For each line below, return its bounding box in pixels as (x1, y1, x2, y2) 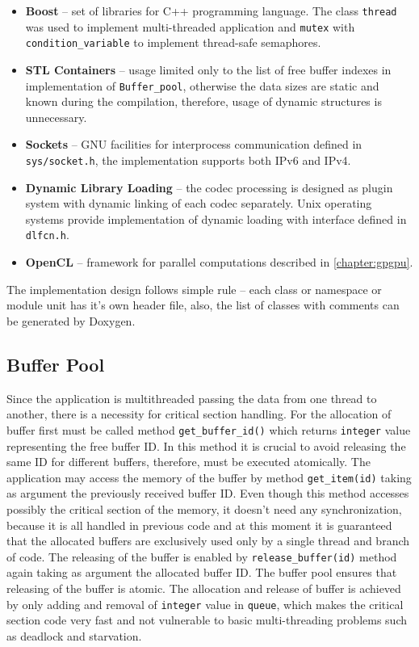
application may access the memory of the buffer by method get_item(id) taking (6, 468, 412, 485)
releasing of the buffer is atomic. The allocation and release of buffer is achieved (6, 579, 401, 596)
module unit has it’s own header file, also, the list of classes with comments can (6, 296, 400, 313)
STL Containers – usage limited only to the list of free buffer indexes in (25, 61, 392, 78)
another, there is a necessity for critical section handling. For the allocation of (6, 405, 392, 422)
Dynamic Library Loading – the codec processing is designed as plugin (25, 179, 393, 195)
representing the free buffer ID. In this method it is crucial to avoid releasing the (6, 437, 406, 454)
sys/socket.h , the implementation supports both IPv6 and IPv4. (25, 152, 351, 168)
